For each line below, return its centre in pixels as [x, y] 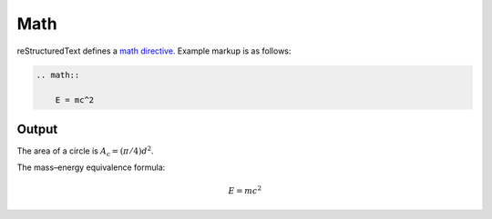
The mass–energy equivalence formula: [91, 167]
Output [37, 129]
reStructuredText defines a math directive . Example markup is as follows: [154, 51]
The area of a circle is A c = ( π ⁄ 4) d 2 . [85, 151]
